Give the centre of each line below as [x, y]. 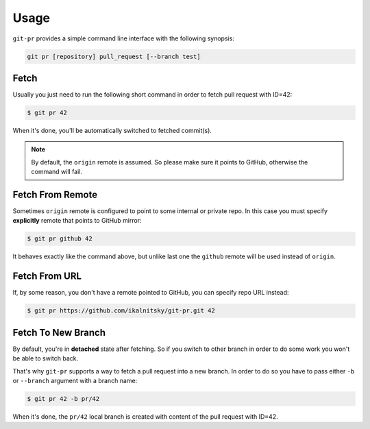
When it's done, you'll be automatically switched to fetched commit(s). [112, 131]
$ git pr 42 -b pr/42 [63, 399]
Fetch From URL [47, 277]
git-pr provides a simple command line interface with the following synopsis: [123, 38]
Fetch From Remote [55, 194]
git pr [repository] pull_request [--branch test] [114, 56]
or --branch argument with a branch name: [75, 381]
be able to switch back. [46, 358]
